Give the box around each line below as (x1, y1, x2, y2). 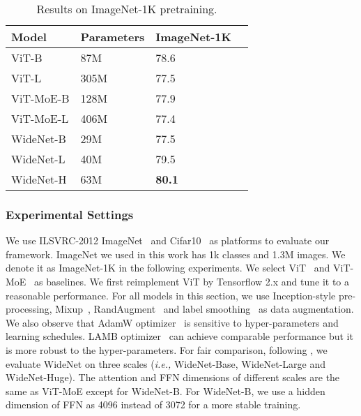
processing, (6, 302, 52, 316)
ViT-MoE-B (11, 90, 70, 106)
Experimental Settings (6, 205, 134, 223)
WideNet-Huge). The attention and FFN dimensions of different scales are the (6, 370, 340, 385)
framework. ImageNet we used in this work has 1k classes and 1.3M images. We (6, 246, 346, 261)
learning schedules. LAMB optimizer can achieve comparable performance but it (6, 329, 353, 343)
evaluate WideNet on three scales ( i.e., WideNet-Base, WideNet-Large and (6, 356, 326, 371)
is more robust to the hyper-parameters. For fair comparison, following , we (6, 342, 328, 357)
